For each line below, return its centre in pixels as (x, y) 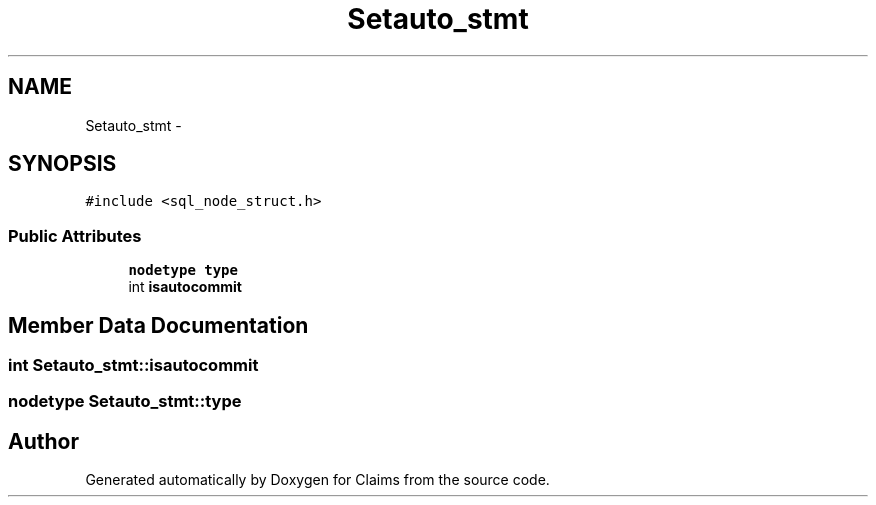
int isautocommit (185, 287)
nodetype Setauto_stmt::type (125, 401)
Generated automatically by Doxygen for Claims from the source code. (317, 480)
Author (43, 441)
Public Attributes (75, 235)
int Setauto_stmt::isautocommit (133, 365)
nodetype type (183, 270)
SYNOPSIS (62, 164)
